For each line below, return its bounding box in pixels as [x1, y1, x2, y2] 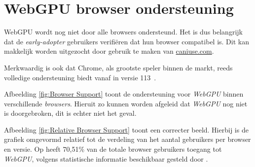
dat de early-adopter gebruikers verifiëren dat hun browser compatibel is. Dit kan [4, 36, 249, 46]
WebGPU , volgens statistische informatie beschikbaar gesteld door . [4, 153, 208, 164]
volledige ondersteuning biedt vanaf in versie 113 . [4, 72, 156, 82]
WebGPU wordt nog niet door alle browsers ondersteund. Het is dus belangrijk [4, 27, 243, 37]
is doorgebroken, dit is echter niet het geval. [4, 108, 137, 118]
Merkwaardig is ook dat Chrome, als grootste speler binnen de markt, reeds [4, 62, 233, 72]
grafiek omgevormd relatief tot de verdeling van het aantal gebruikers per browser [4, 134, 251, 144]
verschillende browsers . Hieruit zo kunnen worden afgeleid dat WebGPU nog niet [4, 98, 248, 108]
